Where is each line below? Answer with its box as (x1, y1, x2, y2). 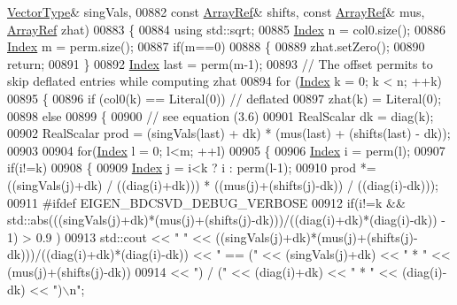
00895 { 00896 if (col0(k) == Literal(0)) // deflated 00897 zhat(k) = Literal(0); (7, 88, 442, 107)
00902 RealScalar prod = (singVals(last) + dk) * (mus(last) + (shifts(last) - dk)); (7, 124, 451, 142)
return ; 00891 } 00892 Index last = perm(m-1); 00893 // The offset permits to (7, 54, 433, 72)
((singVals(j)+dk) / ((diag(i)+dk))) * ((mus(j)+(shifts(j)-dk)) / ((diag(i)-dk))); (7, 175, 438, 194)
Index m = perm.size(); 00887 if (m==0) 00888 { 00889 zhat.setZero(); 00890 (7, 37, 425, 56)
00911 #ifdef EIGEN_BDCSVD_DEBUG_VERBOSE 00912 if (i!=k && (7, 193, 406, 211)
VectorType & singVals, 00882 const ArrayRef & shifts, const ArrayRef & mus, (7, 3, 425, 20)
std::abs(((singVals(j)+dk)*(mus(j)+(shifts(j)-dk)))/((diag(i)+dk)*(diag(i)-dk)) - (7, 210, 445, 229)
